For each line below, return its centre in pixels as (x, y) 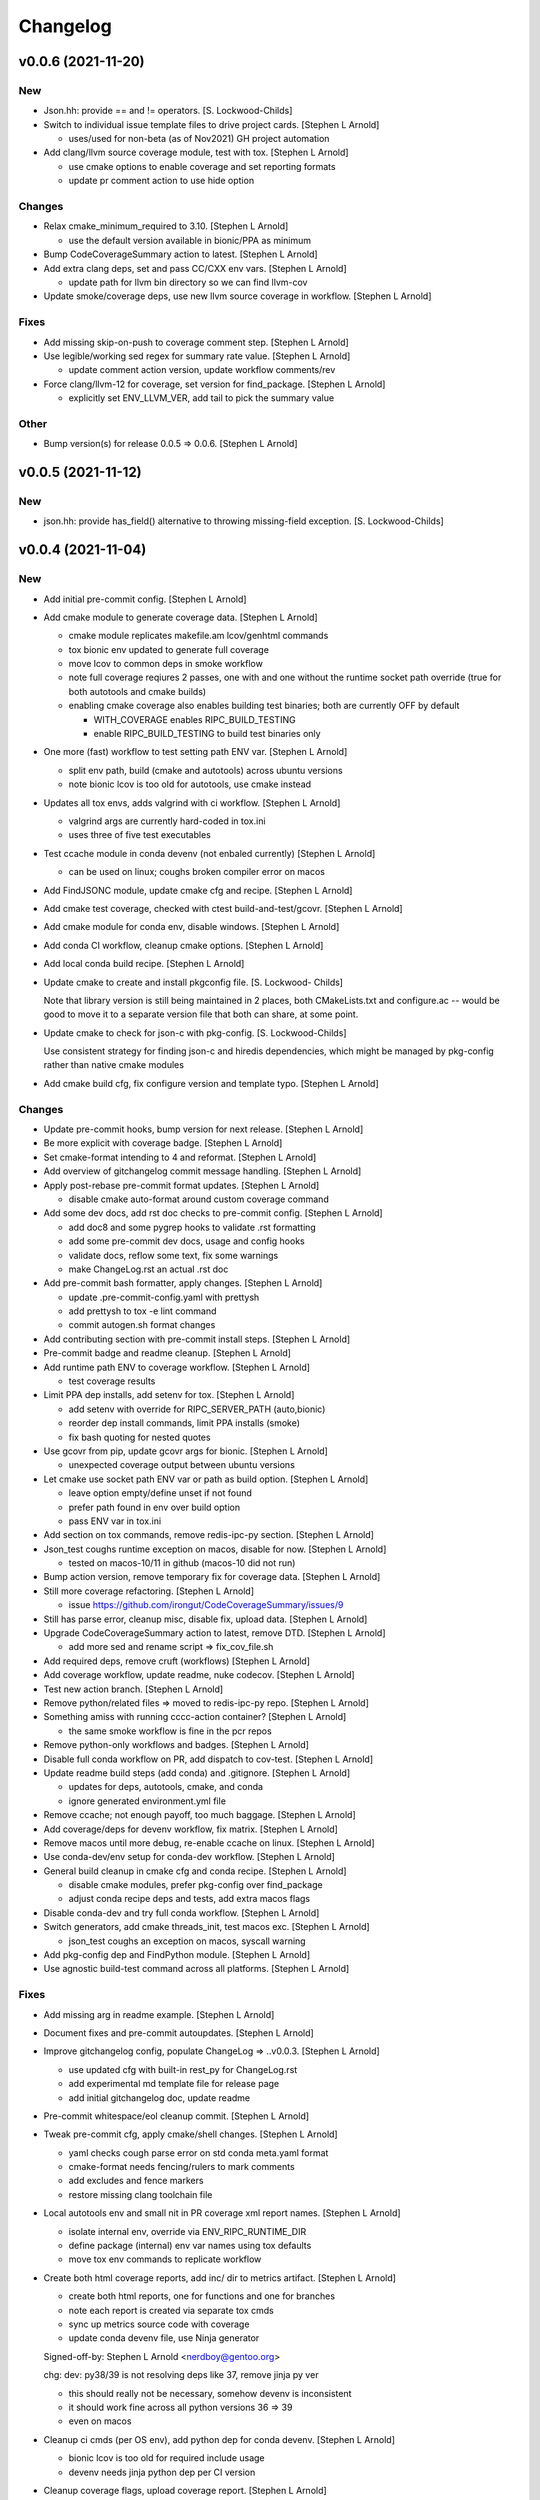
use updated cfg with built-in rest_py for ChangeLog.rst (183, 2069)
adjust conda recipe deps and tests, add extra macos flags (189, 1899)
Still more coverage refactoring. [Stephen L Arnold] (149, 1591)
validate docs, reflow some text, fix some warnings (173, 1255)
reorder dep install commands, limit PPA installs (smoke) (184, 1423)
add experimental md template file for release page (174, 2084)
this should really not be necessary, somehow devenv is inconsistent (210, 2393)
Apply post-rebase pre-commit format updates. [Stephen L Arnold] (181, 1185)
